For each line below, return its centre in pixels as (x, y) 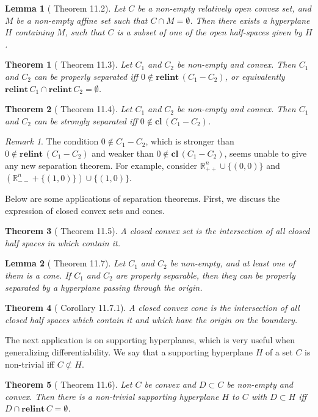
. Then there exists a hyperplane (250, 20)
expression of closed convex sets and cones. (85, 210)
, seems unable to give (266, 153)
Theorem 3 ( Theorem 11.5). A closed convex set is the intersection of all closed (157, 231)
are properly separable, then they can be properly (205, 275)
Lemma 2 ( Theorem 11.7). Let (65, 263)
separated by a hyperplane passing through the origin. (104, 287)
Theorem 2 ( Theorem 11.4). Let (69, 109)
